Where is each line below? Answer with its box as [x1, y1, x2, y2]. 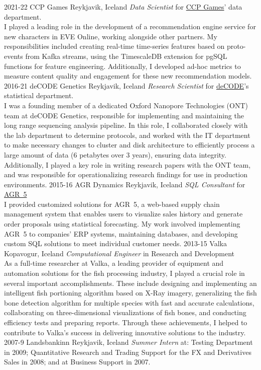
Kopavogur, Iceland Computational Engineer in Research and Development [4, 248, 234, 258]
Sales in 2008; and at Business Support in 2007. [4, 356, 151, 367]
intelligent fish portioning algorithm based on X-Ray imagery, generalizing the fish [4, 287, 257, 298]
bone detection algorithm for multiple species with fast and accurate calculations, [4, 297, 254, 308]
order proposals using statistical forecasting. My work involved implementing [4, 218, 240, 229]
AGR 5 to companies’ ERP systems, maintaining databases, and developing [4, 228, 238, 239]
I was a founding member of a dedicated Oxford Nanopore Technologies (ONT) [4, 100, 248, 110]
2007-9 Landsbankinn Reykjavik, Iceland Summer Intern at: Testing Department [4, 337, 253, 347]
